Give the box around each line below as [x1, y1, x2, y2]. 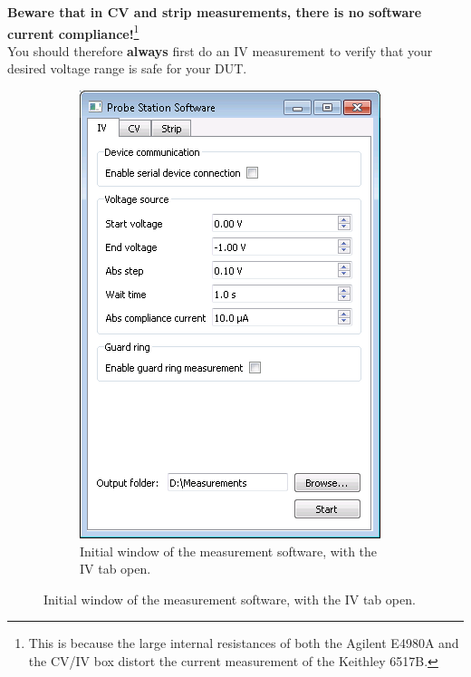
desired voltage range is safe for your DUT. [7, 59, 247, 78]
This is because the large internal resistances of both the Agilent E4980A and [28, 633, 459, 653]
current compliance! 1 [7, 21, 139, 43]
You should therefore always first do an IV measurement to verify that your [7, 41, 433, 60]
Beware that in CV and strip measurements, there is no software [7, 3, 422, 21]
